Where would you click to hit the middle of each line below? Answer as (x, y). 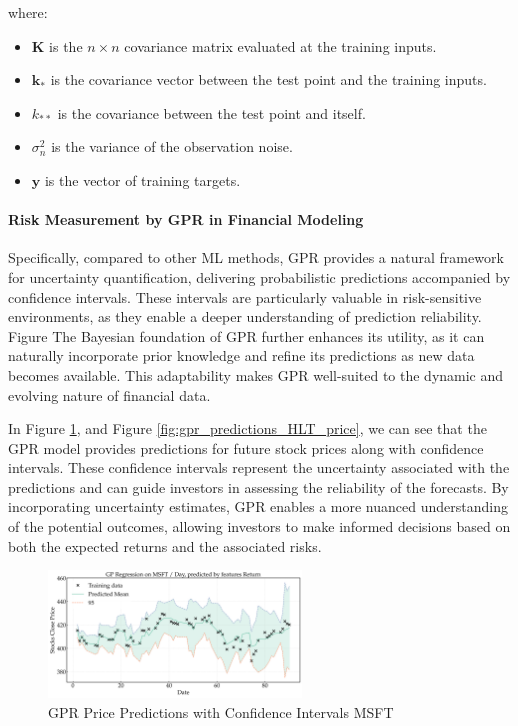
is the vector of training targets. (142, 179)
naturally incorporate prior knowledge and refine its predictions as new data (241, 355)
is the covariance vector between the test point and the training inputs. (268, 79)
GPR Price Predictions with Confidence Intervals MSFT (221, 712)
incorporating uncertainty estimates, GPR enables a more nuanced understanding (258, 506)
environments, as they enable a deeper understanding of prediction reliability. (245, 316)
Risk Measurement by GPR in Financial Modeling (186, 219)
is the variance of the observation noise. (172, 146)
